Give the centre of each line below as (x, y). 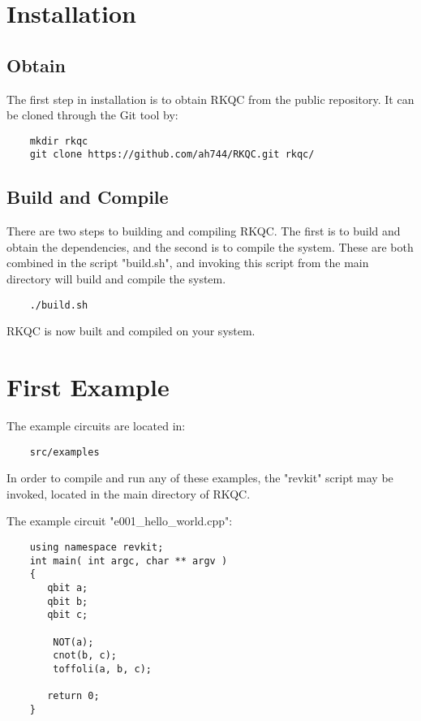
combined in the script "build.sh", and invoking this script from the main (188, 263)
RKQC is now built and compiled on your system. (131, 331)
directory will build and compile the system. (116, 279)
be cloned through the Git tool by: (92, 115)
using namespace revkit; (97, 548)
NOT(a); (73, 642)
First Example (88, 387)
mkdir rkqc (59, 141)
